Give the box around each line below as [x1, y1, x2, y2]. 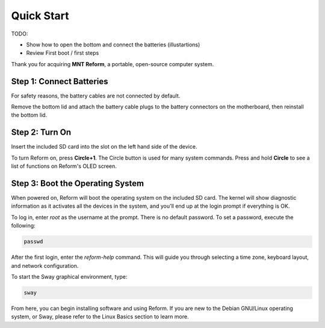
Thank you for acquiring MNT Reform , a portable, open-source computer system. [11, 60, 214, 67]
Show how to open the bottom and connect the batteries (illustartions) [26, 41, 200, 48]
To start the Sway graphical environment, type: [11, 273, 128, 280]
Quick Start [11, 9, 69, 22]
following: [11, 222, 36, 229]
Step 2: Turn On [11, 127, 72, 138]
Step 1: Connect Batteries [11, 76, 108, 87]
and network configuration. [11, 262, 79, 269]
